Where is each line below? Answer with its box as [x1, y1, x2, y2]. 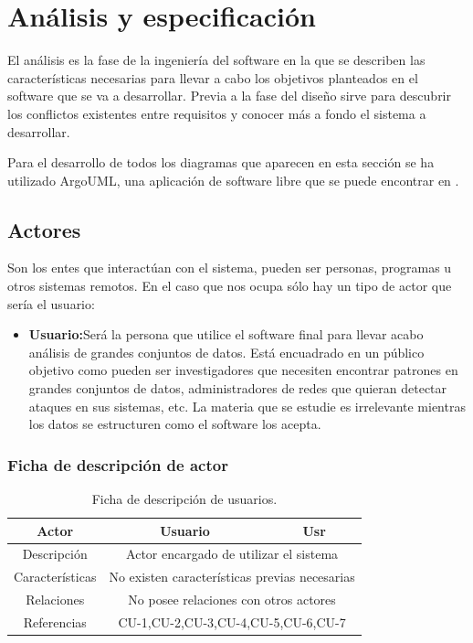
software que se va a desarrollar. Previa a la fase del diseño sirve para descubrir [7, 86, 451, 105]
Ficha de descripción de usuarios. [91, 489, 278, 509]
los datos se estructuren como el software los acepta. [28, 414, 321, 434]
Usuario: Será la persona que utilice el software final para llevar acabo [28, 325, 424, 344]
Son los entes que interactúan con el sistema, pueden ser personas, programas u [7, 258, 452, 277]
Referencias [23, 613, 87, 632]
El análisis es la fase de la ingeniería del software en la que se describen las [7, 50, 426, 70]
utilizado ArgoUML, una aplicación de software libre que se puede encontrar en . [7, 170, 459, 189]
